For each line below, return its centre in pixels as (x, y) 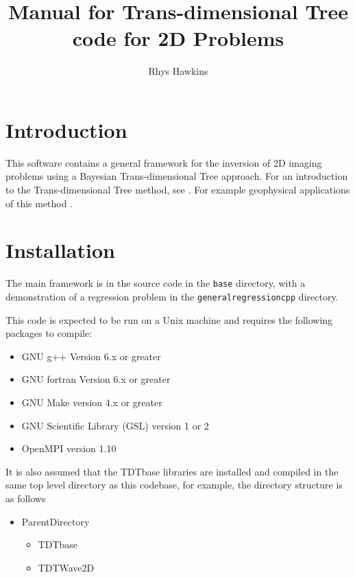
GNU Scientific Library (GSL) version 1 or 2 (115, 425)
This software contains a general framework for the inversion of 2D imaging (164, 162)
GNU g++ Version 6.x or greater (91, 356)
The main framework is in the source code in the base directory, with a (156, 283)
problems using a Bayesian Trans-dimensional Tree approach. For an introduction (177, 176)
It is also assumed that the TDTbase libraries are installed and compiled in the (172, 471)
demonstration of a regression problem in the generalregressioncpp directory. (172, 296)
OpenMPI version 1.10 (69, 448)
